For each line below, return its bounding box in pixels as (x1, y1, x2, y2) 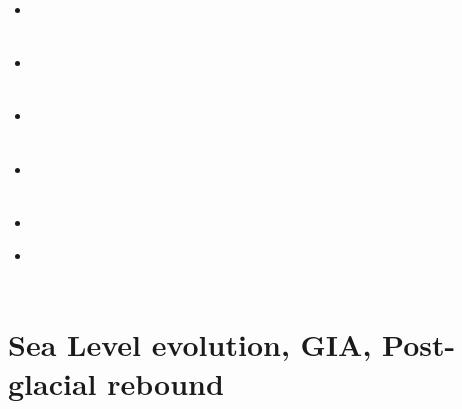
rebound (107, 362, 224, 403)
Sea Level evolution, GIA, (8, 323, 372, 364)
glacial (8, 362, 97, 403)
